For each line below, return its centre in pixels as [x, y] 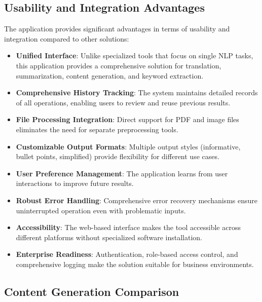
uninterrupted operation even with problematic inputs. [101, 210]
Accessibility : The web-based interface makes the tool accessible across [128, 227]
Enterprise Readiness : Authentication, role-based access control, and [127, 254]
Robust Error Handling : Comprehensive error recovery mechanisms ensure [137, 200]
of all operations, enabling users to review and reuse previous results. [123, 102]
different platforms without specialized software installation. [109, 237]
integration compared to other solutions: [67, 38]
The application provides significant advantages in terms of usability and [117, 29]
